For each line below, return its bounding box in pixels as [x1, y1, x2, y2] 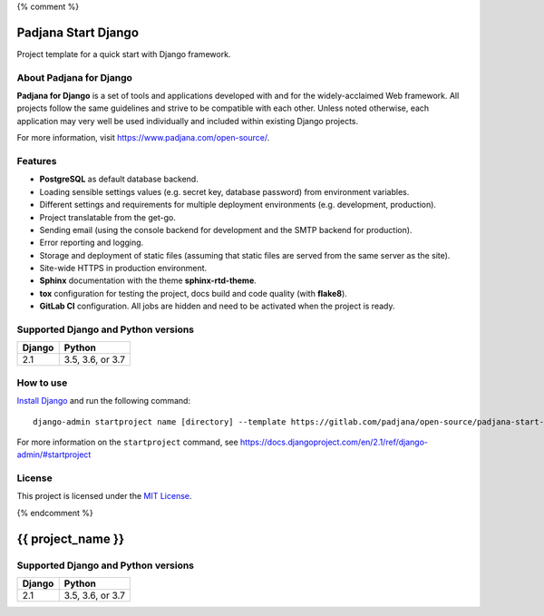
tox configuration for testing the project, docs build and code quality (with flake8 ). [39, 288, 348, 298]
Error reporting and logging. [39, 237, 144, 249]
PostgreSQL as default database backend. [39, 173, 199, 185]
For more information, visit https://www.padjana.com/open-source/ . [16, 132, 270, 143]
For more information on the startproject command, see [16, 436, 239, 447]
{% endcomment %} [16, 507, 94, 518]
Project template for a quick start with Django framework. [16, 48, 231, 59]
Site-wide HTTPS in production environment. [39, 263, 208, 274]
